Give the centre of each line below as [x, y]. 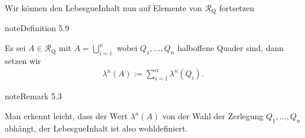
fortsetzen [237, 8]
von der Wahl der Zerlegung [213, 116]
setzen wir [23, 60]
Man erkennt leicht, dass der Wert [66, 116]
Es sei [15, 48]
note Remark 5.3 [34, 96]
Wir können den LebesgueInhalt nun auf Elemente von [103, 8]
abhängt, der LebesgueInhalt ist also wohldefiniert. [96, 128]
